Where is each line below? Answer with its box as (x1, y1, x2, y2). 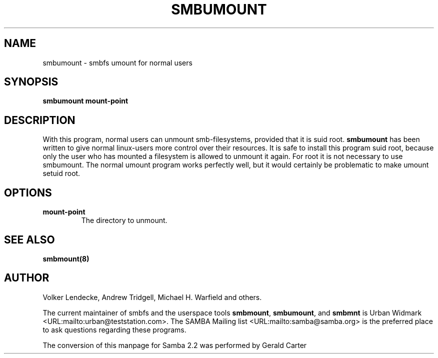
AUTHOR (4, 271, 49, 284)
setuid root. (42, 169, 80, 178)
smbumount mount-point (42, 96, 128, 105)
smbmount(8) (42, 254, 89, 263)
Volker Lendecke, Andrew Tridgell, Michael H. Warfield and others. (42, 292, 262, 301)
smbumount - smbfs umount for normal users (42, 58, 192, 67)
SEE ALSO (4, 233, 55, 246)
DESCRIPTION (4, 113, 75, 126)
